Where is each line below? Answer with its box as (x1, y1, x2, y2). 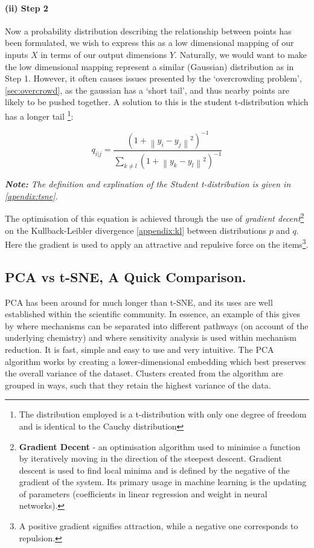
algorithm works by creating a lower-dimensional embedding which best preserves (5, 355, 306, 367)
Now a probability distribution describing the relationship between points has (5, 24, 292, 37)
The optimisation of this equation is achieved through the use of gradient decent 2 (5, 210, 304, 224)
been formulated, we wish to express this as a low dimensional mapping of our (5, 36, 294, 49)
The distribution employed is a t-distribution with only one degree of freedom (19, 408, 307, 421)
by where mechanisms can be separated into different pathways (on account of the (5, 319, 309, 332)
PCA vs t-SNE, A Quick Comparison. (5, 267, 246, 286)
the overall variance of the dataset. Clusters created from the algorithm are (5, 367, 283, 379)
